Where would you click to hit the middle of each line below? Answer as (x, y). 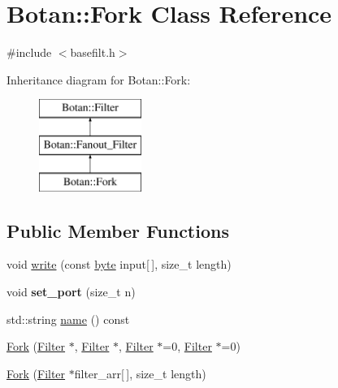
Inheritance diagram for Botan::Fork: (99, 79)
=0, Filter (187, 346)
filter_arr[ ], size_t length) (140, 373)
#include (29, 52)
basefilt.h (93, 52)
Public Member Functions (118, 230)
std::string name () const (68, 319)
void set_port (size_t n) (71, 292)
